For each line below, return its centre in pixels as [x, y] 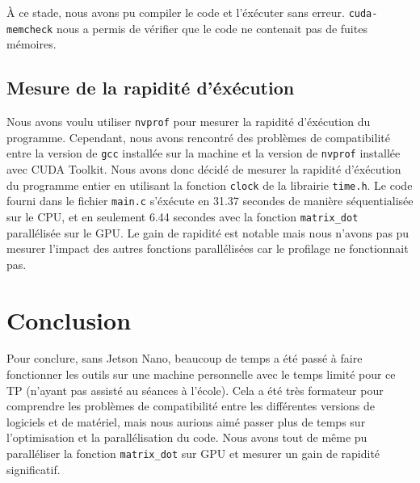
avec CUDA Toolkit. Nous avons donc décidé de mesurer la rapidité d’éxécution [204, 169]
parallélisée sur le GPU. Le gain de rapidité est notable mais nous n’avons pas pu [208, 232]
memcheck [30, 29]
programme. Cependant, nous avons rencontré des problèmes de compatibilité [198, 137]
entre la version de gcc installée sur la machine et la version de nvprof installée [204, 153]
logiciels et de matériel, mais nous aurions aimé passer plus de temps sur [186, 421]
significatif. [34, 469]
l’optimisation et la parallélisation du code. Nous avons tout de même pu [187, 437]
